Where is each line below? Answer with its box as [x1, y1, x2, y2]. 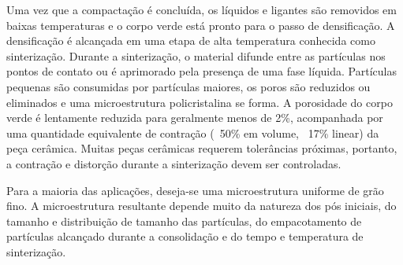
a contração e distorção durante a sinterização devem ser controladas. [6, 155, 341, 171]
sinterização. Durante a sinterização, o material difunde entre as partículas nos [6, 47, 386, 64]
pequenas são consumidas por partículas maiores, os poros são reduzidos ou [6, 78, 371, 94]
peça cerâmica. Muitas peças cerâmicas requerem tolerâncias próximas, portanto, [6, 140, 397, 156]
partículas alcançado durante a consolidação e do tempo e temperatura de [6, 228, 364, 245]
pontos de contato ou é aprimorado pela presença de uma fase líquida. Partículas [6, 63, 397, 79]
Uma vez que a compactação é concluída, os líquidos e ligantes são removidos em [6, 2, 397, 17]
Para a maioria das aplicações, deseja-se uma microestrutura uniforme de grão [6, 182, 384, 198]
